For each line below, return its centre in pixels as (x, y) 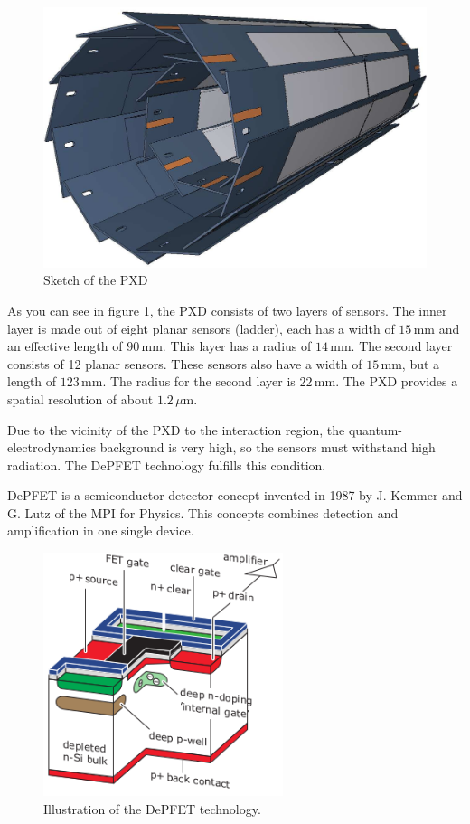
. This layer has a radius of (237, 346)
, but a (421, 363)
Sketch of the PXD (96, 280)
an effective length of (65, 346)
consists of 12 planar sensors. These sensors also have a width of (185, 363)
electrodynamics (52, 447)
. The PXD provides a (397, 381)
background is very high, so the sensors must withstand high (268, 447)
